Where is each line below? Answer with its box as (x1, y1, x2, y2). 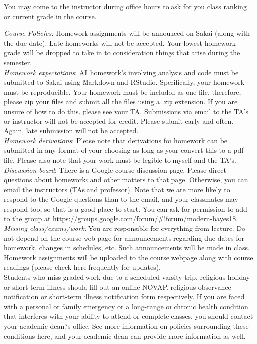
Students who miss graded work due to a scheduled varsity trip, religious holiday (4, 272, 250, 282)
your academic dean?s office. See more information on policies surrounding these (4, 321, 249, 331)
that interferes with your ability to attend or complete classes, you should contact (4, 311, 253, 321)
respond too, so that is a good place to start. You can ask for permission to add (4, 203, 247, 214)
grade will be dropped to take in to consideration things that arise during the (4, 47, 240, 58)
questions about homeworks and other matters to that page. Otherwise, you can (4, 174, 248, 185)
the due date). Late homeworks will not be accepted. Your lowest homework (4, 37, 236, 48)
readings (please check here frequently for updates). (4, 262, 161, 272)
